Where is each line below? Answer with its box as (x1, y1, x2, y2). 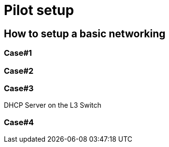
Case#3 (4, 83, 34, 93)
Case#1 (4, 48, 32, 58)
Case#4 (4, 117, 34, 127)
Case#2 (4, 65, 34, 76)
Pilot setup (4, 2, 74, 18)
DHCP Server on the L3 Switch (4, 101, 101, 110)
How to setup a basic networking (4, 27, 166, 40)
